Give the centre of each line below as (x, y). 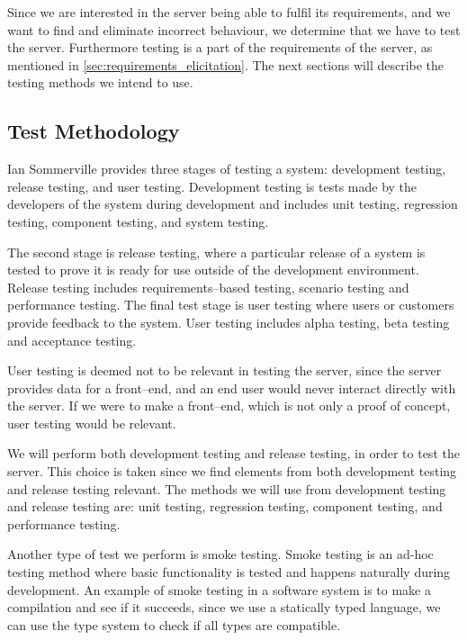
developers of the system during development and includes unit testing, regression (233, 204)
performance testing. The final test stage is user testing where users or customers (231, 305)
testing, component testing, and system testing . (138, 221)
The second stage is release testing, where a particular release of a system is (216, 252)
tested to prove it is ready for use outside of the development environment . (213, 270)
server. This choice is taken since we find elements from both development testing (232, 471)
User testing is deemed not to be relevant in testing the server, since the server (225, 370)
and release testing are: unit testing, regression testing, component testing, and (225, 506)
